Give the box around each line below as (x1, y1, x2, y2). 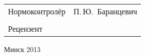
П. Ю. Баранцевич (73, 5, 137, 17)
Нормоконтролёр (8, 5, 66, 17)
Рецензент (8, 23, 42, 34)
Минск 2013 (4, 44, 41, 54)
